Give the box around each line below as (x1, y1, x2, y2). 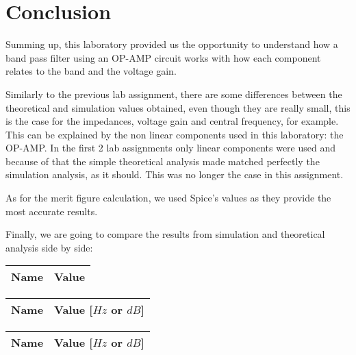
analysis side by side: (5, 240, 93, 254)
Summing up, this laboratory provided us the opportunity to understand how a (5, 37, 338, 51)
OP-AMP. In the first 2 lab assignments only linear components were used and (5, 140, 336, 155)
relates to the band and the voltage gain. (5, 64, 177, 78)
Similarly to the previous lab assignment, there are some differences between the (5, 86, 342, 101)
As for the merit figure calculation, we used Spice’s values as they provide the (5, 191, 331, 205)
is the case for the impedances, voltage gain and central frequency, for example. (5, 114, 339, 128)
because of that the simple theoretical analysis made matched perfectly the (5, 154, 320, 168)
